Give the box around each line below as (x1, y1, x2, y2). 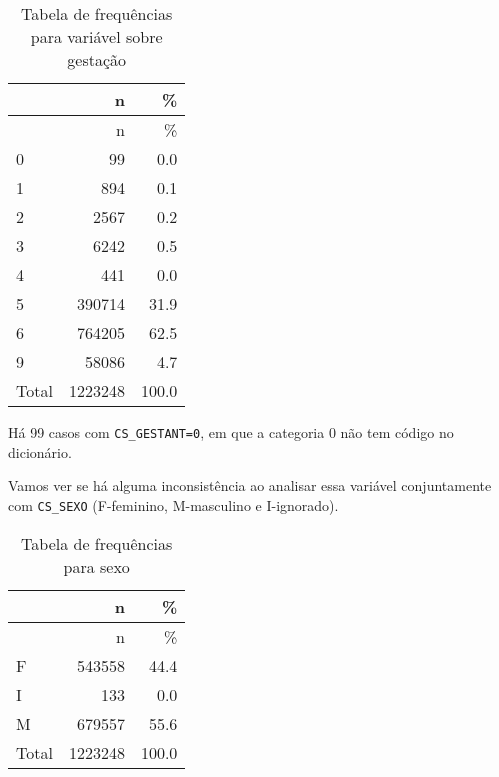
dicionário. (8, 441, 72, 462)
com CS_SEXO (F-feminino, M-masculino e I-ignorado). (8, 494, 339, 515)
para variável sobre (30, 25, 163, 48)
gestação (67, 48, 127, 71)
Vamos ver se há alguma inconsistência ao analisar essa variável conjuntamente (8, 475, 492, 496)
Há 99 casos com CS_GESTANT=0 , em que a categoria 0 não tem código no (8, 422, 454, 442)
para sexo (63, 554, 130, 578)
